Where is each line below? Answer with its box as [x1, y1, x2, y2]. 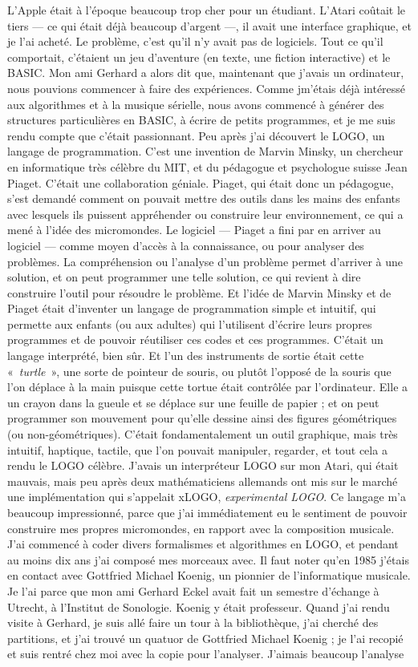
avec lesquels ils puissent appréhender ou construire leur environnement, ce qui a [7, 205, 404, 222]
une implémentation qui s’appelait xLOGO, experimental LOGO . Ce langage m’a [7, 488, 407, 505]
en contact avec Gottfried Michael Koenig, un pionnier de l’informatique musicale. [7, 567, 411, 584]
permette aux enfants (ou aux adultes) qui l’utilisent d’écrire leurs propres [7, 315, 372, 332]
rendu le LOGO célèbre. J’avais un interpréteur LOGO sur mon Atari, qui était [7, 457, 399, 474]
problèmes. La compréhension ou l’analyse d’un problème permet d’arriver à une [7, 253, 404, 269]
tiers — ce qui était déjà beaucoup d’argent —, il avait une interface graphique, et [7, 17, 412, 34]
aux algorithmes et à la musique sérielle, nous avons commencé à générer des [7, 95, 384, 112]
